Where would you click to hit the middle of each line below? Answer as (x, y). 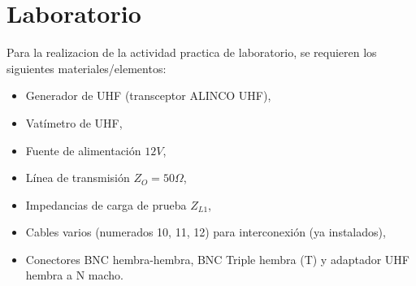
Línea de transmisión (78, 178)
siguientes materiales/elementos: (87, 68)
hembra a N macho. (74, 275)
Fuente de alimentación (83, 150)
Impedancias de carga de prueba (106, 204)
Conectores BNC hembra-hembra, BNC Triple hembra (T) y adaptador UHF (218, 259)
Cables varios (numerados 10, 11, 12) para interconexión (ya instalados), (206, 232)
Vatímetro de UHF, (74, 122)
